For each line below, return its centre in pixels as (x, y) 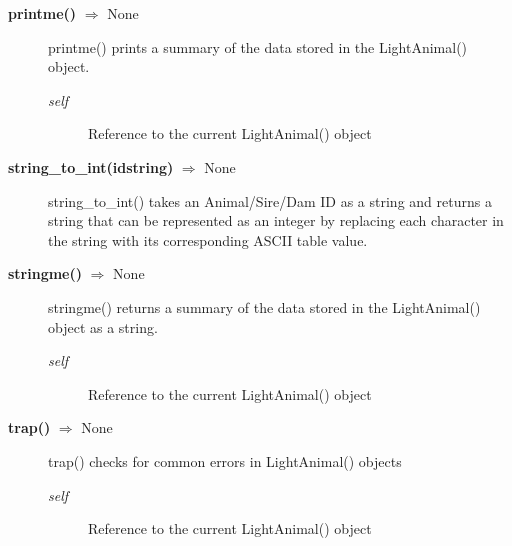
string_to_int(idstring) (91, 166)
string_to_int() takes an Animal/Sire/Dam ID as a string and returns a (270, 200)
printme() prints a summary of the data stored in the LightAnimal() (258, 46)
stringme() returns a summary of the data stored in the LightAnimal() (264, 306)
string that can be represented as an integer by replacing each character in (276, 220)
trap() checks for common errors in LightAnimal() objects (225, 460)
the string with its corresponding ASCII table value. (208, 239)
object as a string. (103, 326)
